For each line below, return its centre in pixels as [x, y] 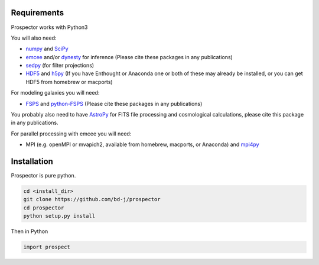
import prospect [47, 247]
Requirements [38, 13]
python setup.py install [59, 216]
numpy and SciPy [47, 49]
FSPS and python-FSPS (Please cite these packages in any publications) [114, 104]
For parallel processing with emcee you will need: [71, 134]
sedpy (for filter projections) [60, 66]
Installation [32, 162]
